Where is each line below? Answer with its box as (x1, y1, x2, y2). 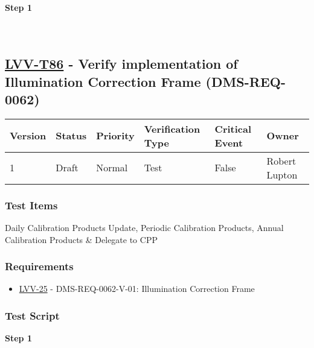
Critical (214, 121, 252, 136)
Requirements (5, 259, 74, 274)
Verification (144, 121, 200, 136)
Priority (96, 128, 135, 143)
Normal (96, 160, 128, 175)
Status (56, 128, 87, 143)
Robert (266, 153, 296, 168)
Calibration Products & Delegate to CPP (5, 233, 158, 245)
